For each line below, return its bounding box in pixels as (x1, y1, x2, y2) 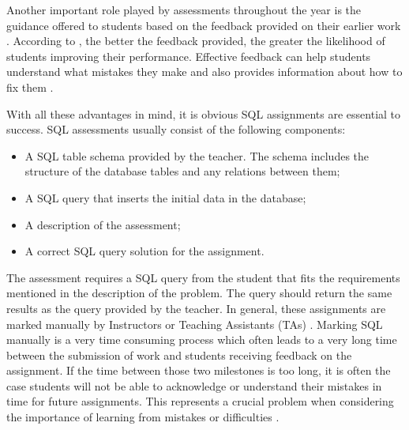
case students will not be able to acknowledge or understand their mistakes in (6, 377, 382, 394)
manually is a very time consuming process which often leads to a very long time (6, 331, 397, 348)
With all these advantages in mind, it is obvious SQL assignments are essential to (6, 105, 401, 122)
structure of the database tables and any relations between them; (24, 163, 340, 179)
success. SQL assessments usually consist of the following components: (6, 121, 346, 138)
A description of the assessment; (24, 216, 181, 232)
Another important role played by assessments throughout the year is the (6, 2, 362, 17)
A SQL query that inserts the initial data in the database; (24, 189, 306, 206)
